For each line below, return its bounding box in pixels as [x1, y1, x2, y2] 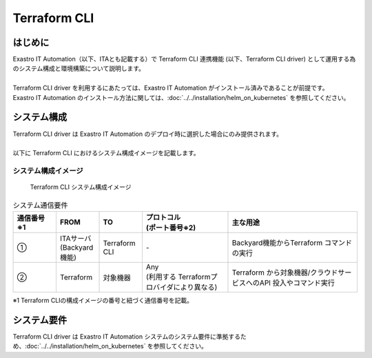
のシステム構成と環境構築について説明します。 [12, 64, 145, 72]
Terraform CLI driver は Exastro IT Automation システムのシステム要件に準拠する [12, 332, 241, 341]
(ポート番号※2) [145, 223, 196, 232]
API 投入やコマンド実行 [259, 278, 335, 288]
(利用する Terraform [145, 272, 211, 282]
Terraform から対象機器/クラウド [231, 268, 338, 277]
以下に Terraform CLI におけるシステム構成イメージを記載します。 [12, 149, 200, 157]
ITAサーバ [59, 234, 92, 243]
